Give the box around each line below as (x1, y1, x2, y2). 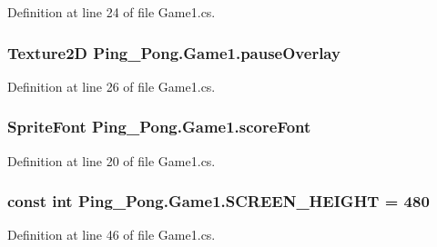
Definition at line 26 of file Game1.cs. (7, 76, 216, 95)
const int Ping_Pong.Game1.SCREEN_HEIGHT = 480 (7, 190, 430, 212)
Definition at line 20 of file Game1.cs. (7, 151, 216, 170)
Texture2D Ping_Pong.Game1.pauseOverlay (7, 41, 340, 64)
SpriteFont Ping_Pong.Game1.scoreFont (7, 115, 311, 138)
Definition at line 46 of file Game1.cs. (7, 225, 216, 244)
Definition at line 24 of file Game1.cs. (7, 3, 216, 21)
